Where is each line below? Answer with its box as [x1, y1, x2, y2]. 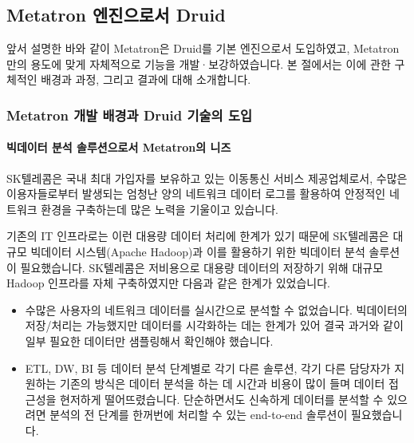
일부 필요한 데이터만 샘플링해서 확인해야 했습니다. [25, 332, 274, 349]
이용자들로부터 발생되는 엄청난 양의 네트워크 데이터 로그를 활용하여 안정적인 [6, 185, 386, 202]
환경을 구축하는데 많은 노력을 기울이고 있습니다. [41, 200, 278, 217]
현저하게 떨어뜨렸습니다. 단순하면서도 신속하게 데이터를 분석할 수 [60, 390, 384, 407]
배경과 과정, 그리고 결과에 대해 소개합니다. [41, 71, 251, 88]
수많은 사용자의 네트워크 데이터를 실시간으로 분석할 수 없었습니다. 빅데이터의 [25, 301, 408, 318]
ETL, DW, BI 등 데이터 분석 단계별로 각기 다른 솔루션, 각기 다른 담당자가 [25, 359, 391, 376]
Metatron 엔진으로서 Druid [6, 2, 226, 27]
